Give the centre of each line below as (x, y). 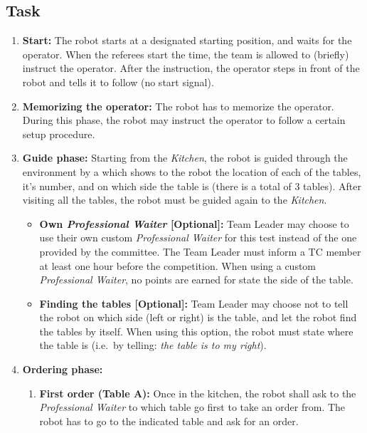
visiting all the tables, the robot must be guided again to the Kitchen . (175, 200)
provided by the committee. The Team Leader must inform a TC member (200, 251)
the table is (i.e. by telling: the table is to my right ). (153, 345)
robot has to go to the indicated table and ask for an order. (169, 421)
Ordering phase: (63, 369)
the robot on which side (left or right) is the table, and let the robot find (198, 317)
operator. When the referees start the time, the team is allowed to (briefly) (186, 54)
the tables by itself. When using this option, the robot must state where (196, 331)
